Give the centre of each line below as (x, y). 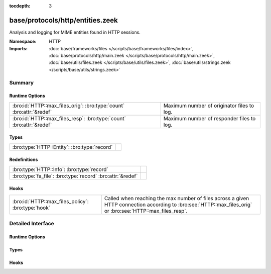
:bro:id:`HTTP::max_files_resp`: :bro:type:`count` (69, 118)
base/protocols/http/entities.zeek (63, 20)
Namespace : (23, 41)
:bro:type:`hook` (31, 208)
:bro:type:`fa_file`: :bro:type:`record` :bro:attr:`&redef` (75, 176)
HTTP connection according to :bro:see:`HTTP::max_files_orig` (178, 205)
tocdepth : (20, 6)
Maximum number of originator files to (209, 106)
